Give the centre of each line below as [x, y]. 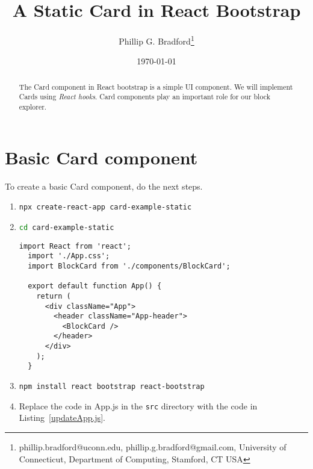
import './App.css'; [69, 256]
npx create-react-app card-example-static [105, 207]
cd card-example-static [67, 227]
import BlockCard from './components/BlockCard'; [129, 266]
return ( [54, 296]
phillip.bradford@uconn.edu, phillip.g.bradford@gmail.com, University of [153, 447]
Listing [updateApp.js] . [62, 418]
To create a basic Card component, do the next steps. [104, 186]
